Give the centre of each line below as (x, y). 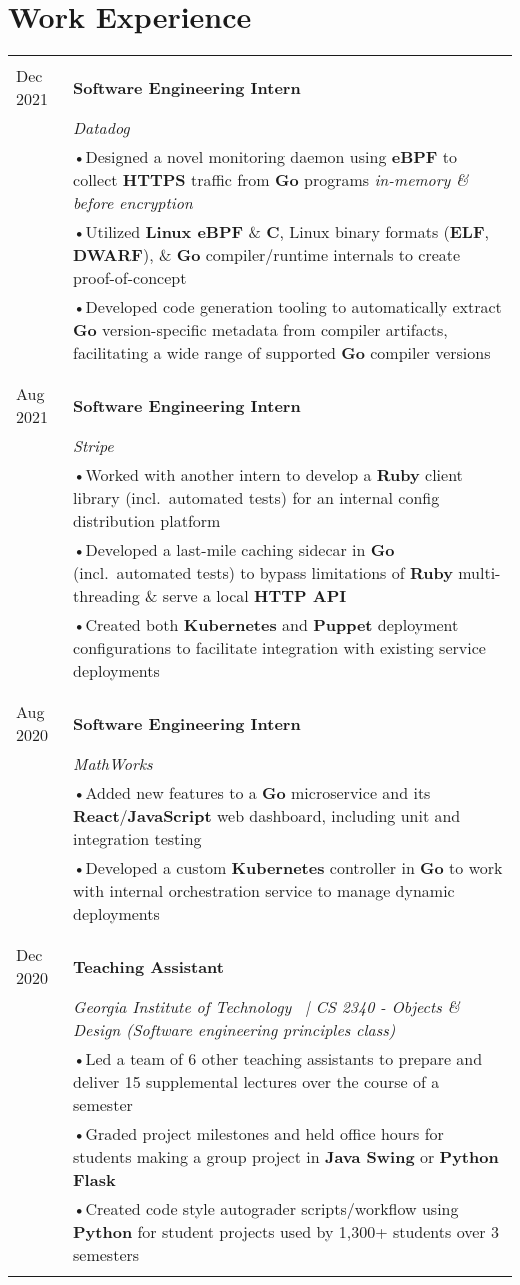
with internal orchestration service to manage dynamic (264, 891)
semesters (106, 1255)
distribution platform (147, 521)
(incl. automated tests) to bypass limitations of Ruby (263, 573)
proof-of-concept (130, 278)
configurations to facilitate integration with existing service (279, 648)
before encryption (133, 203)
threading (106, 596)
